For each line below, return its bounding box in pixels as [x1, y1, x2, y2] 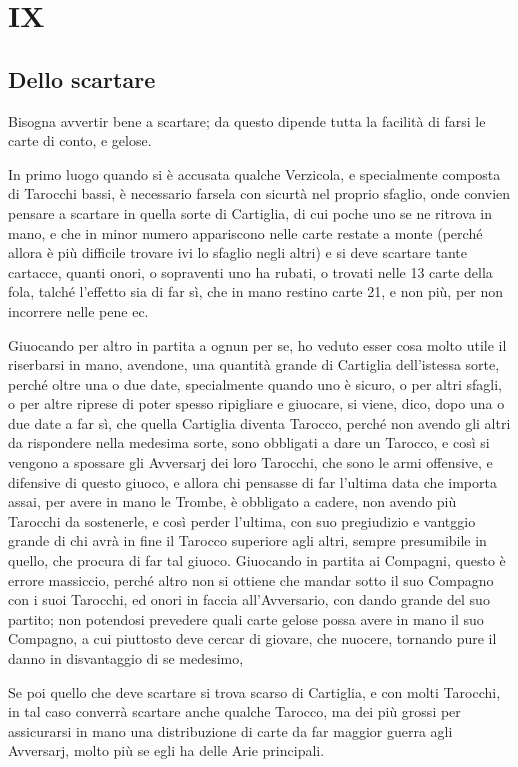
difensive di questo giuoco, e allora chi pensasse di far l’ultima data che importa [8, 471, 497, 492]
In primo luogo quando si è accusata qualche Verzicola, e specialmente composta [8, 163, 501, 184]
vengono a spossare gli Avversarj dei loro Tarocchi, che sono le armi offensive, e [8, 452, 493, 473]
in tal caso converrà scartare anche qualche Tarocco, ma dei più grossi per [8, 701, 461, 722]
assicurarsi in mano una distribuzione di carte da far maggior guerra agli [8, 720, 453, 741]
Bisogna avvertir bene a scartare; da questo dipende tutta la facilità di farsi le [8, 110, 486, 131]
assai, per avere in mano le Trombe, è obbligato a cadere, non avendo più [8, 491, 457, 512]
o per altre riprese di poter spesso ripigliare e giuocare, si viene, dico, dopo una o [8, 393, 505, 414]
